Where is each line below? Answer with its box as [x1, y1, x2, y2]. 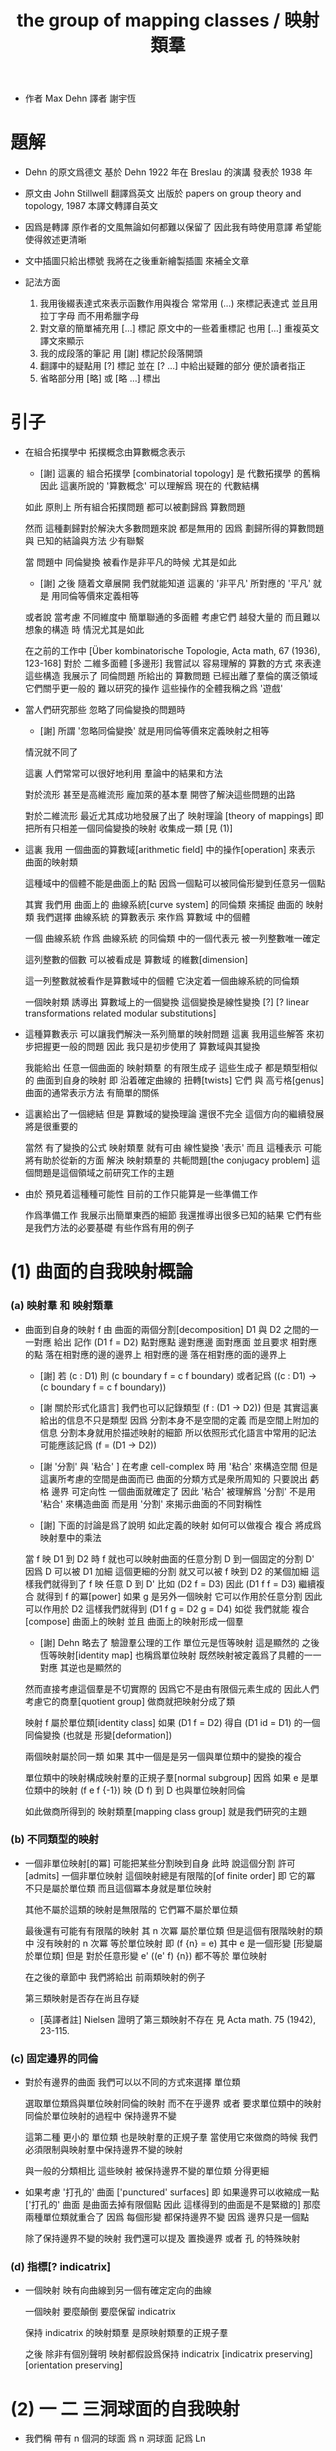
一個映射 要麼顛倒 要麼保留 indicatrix [24, 2306, 177, 2318]
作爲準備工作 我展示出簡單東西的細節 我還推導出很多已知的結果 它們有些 [24, 1209, 322, 1221]
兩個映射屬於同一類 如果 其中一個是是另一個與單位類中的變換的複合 [24, 1750, 302, 1762]
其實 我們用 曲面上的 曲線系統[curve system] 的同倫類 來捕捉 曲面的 [24, 899, 304, 911]
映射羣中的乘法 [39, 1531, 102, 1543]
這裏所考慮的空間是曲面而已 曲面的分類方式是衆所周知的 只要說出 [39, 1472, 308, 1485]
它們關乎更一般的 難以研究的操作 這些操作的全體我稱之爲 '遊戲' [24, 682, 284, 695]
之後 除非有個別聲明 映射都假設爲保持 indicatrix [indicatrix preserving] [24, 2348, 313, 2360]
